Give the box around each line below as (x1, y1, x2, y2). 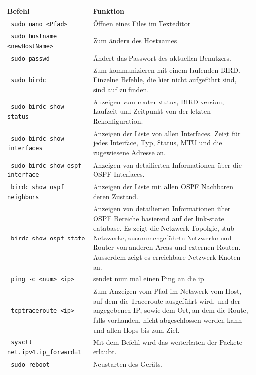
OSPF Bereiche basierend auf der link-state (93, 213, 224, 223)
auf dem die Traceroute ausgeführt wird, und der (93, 295, 241, 306)
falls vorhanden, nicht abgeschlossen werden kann (93, 315, 242, 325)
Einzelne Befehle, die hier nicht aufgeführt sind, (93, 74, 237, 85)
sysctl (11, 339, 32, 346)
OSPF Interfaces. (93, 169, 145, 179)
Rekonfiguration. (93, 115, 143, 126)
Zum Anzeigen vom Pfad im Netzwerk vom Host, (93, 286, 242, 296)
